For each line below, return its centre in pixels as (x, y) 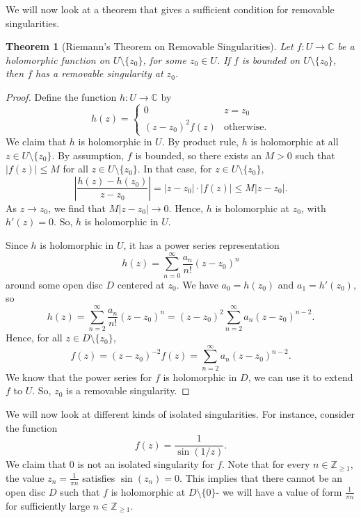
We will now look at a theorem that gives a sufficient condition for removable (170, 9)
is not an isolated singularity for (146, 464)
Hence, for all (34, 338)
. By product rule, (200, 141)
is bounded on (271, 59)
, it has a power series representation (201, 245)
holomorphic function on (58, 59)
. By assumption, (88, 155)
